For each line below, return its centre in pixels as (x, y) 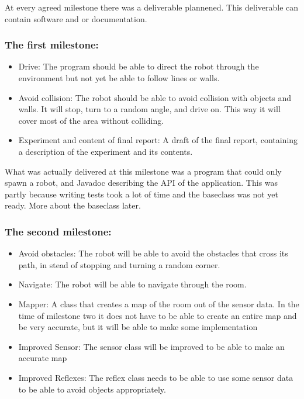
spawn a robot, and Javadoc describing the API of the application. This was (141, 183)
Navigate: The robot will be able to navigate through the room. (132, 284)
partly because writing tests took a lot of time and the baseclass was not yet (142, 194)
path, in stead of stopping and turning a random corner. (119, 264)
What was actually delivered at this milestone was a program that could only (143, 171)
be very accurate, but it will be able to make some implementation (138, 327)
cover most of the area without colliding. (91, 120)
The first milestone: (52, 45)
